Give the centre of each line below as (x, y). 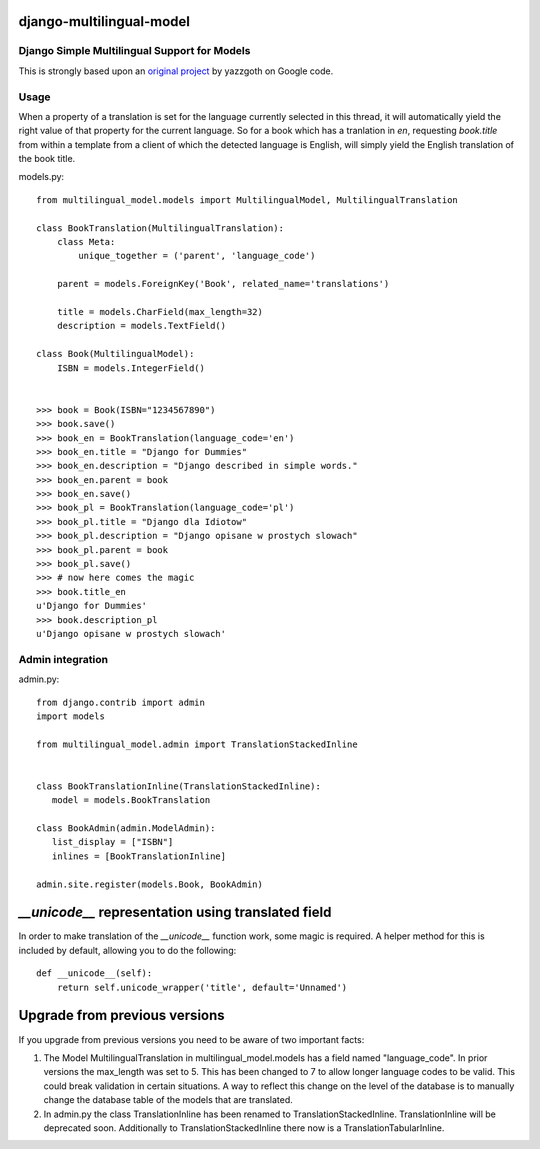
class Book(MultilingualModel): (115, 354)
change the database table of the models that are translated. (168, 1100)
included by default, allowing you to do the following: (127, 950)
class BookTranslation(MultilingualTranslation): (160, 228)
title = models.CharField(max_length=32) (160, 311)
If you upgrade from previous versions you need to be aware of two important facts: (191, 1039)
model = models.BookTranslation (131, 800)
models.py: (41, 177)
